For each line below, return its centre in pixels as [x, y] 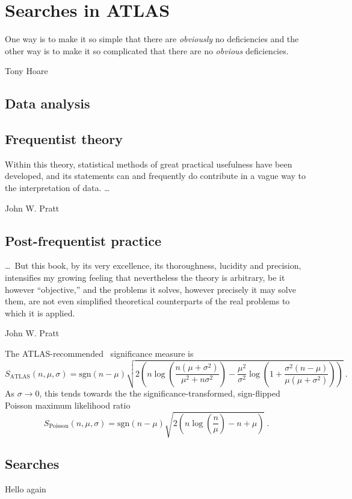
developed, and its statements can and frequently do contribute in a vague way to [156, 176]
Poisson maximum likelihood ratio [68, 405]
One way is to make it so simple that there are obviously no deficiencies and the [152, 39]
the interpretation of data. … [57, 188]
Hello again [26, 489]
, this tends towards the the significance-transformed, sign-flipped [160, 393]
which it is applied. [40, 312]
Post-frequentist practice [83, 240]
